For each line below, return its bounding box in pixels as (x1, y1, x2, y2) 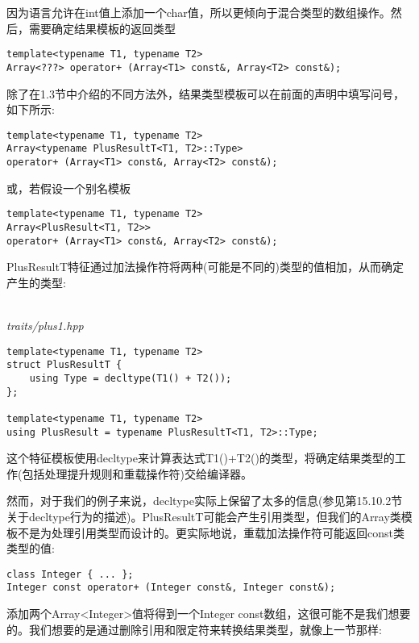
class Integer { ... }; (6, 568, 134, 580)
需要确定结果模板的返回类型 (28, 19, 176, 36)
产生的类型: (6, 273, 66, 290)
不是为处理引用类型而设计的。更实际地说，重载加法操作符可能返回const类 (17, 524, 404, 541)
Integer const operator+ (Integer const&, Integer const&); (6, 582, 336, 594)
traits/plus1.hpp (6, 317, 84, 333)
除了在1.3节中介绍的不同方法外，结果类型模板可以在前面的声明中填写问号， (6, 85, 404, 102)
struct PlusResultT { (6, 359, 122, 371)
